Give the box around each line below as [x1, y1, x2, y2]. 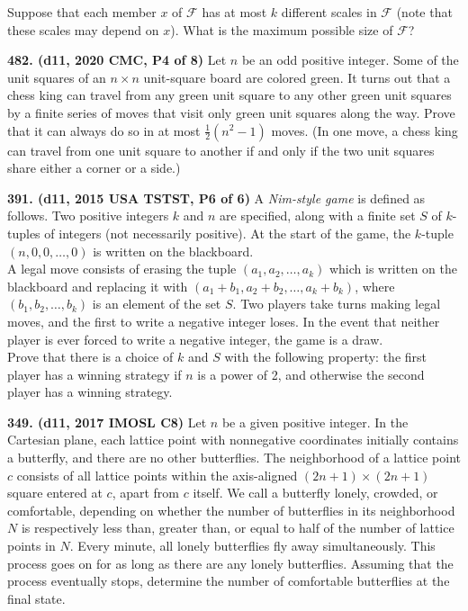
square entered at [7, 483, 103, 502]
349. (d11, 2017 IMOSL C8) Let [7, 412, 207, 431]
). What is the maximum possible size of [170, 20, 393, 39]
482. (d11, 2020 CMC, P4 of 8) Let [7, 50, 227, 69]
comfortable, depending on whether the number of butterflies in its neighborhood [7, 500, 455, 519]
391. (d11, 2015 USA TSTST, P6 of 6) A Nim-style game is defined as [7, 188, 426, 207]
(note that [396, 3, 453, 21]
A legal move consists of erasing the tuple [7, 259, 237, 278]
